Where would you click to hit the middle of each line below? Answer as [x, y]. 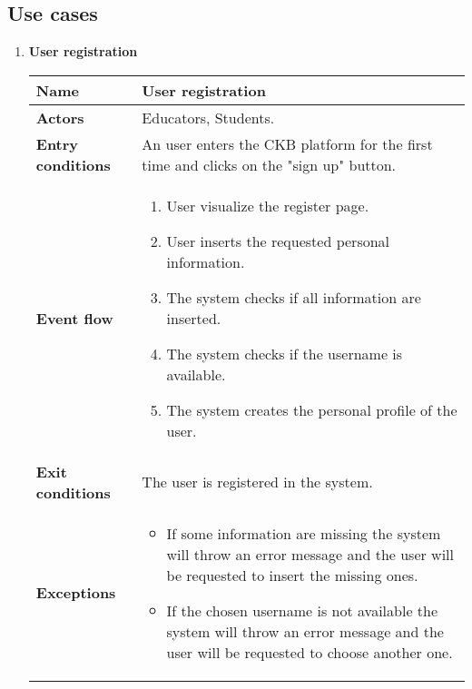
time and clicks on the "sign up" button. [269, 164]
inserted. [194, 318]
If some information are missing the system [304, 533]
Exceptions [76, 593]
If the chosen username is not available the [302, 610]
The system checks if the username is [285, 353]
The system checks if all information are [294, 297]
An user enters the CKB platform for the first [287, 143]
